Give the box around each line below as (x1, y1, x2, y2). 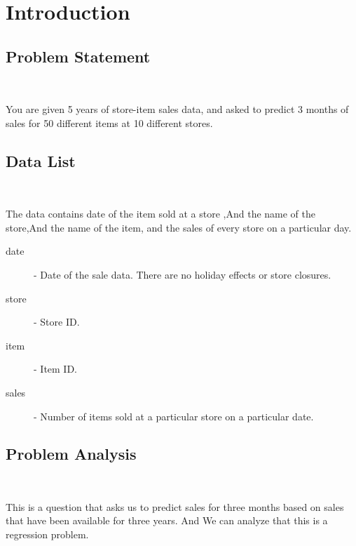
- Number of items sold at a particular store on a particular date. (34, 408, 314, 423)
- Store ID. (34, 314, 80, 329)
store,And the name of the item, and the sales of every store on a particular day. (6, 220, 352, 234)
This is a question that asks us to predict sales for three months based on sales (6, 499, 344, 514)
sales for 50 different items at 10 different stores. (6, 115, 213, 130)
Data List (6, 149, 76, 171)
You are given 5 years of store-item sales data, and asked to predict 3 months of (6, 102, 349, 116)
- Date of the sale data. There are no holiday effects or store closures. (34, 267, 331, 281)
